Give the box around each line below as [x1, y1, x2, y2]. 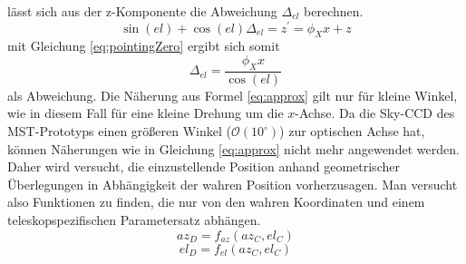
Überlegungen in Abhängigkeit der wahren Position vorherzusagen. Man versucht [7, 174, 458, 193]
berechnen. [304, 2, 364, 20]
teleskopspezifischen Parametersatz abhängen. [7, 210, 261, 230]
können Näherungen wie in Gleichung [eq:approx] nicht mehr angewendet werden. [7, 139, 460, 158]
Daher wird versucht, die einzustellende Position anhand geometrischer [7, 157, 400, 176]
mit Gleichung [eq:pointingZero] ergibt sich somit [7, 36, 280, 55]
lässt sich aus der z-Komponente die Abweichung [7, 2, 277, 20]
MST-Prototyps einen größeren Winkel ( [7, 122, 231, 141]
